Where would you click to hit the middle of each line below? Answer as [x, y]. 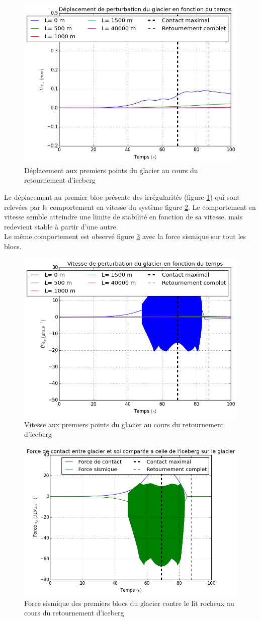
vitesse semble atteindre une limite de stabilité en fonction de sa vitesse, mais [123, 217]
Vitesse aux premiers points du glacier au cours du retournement [124, 424]
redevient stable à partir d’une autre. [61, 226]
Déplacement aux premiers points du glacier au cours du [111, 170]
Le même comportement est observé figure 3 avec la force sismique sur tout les [125, 236]
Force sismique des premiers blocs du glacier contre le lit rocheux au [129, 603]
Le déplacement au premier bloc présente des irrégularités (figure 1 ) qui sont [122, 197]
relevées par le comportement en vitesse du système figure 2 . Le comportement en [130, 207]
